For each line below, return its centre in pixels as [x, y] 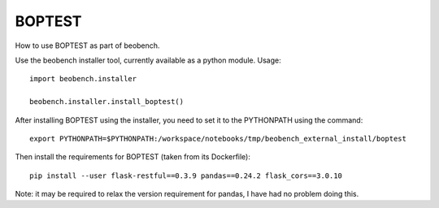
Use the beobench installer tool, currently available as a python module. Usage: [148, 60]
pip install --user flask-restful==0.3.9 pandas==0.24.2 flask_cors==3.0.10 [186, 175]
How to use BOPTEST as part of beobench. [87, 45]
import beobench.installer [83, 79]
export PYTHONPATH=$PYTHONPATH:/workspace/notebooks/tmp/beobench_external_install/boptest [218, 139]
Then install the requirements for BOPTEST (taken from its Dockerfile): [133, 157]
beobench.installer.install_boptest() [107, 102]
